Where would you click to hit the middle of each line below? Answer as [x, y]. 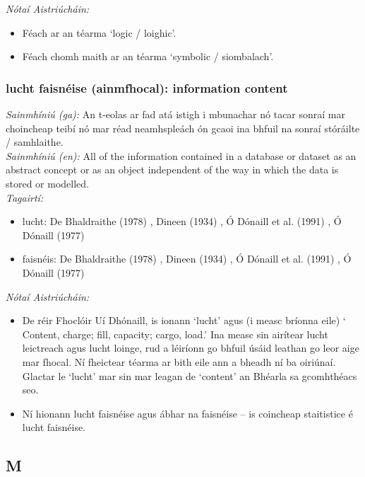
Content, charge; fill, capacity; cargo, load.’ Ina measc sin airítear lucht [175, 334]
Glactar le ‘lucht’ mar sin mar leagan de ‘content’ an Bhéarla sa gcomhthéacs [190, 375]
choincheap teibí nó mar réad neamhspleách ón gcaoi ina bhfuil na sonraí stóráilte [183, 128]
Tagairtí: [25, 197]
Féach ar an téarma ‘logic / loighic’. [99, 32]
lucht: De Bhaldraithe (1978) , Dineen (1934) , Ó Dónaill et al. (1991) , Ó [182, 221]
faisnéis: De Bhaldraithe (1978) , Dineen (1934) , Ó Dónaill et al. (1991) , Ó [187, 259]
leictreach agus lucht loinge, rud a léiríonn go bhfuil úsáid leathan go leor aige [191, 348]
